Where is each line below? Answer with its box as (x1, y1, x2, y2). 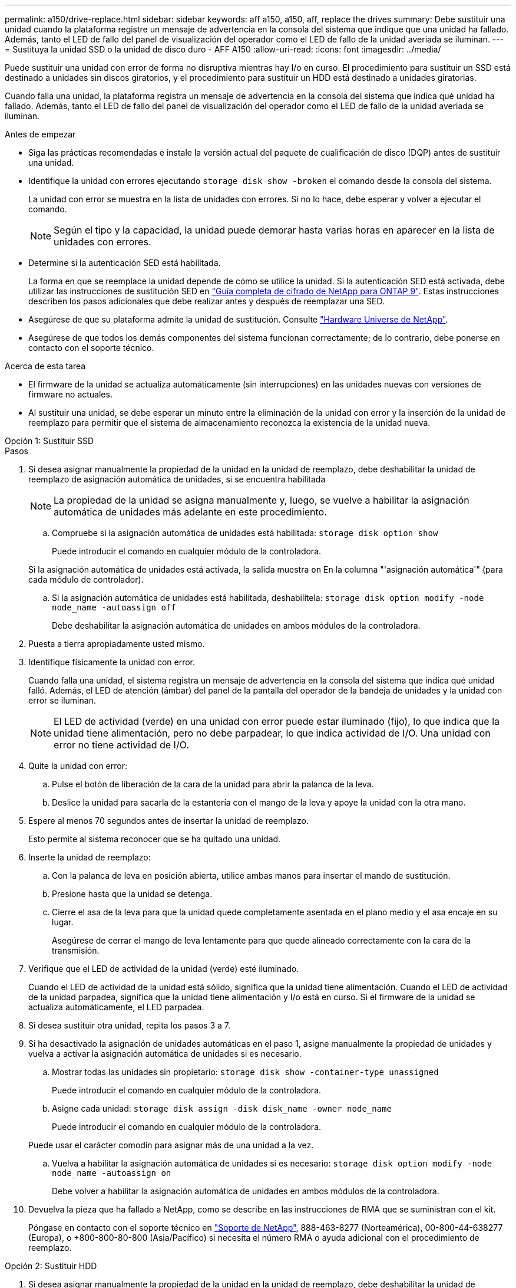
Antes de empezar (5, 129, 76, 139)
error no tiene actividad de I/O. (54, 739, 189, 751)
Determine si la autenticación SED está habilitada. (28, 258, 221, 268)
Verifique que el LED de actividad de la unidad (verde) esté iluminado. (28, 964, 299, 974)
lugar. (52, 917, 74, 927)
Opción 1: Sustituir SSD (5, 436, 94, 446)
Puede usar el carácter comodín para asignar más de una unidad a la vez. (28, 1140, 314, 1150)
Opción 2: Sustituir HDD (5, 1261, 97, 1271)
